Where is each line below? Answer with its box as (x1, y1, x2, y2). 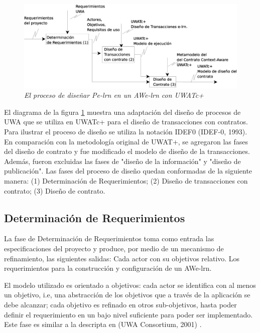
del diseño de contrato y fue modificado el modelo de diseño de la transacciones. (4, 146, 250, 156)
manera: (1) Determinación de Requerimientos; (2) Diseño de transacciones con (4, 176, 248, 186)
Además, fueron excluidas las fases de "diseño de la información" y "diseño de (4, 155, 241, 166)
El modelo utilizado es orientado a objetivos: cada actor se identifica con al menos (4, 279, 256, 290)
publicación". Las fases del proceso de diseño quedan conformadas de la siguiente (4, 165, 252, 176)
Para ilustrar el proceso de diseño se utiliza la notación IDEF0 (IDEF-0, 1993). (4, 126, 247, 137)
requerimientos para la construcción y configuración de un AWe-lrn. (4, 263, 212, 273)
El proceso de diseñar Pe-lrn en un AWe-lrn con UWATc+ (24, 90, 204, 100)
